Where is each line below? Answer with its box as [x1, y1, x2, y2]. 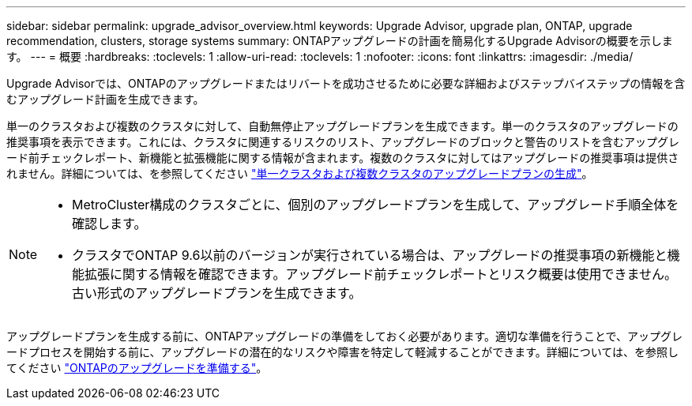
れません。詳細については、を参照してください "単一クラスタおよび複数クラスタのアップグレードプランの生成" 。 [6, 167, 593, 180]
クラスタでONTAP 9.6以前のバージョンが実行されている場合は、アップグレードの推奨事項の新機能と [72, 247, 668, 263]
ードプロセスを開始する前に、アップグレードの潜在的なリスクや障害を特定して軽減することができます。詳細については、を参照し [6, 345, 679, 359]
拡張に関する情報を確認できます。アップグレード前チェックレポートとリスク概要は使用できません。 [85, 266, 677, 282]
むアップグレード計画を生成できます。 [6, 92, 205, 106]
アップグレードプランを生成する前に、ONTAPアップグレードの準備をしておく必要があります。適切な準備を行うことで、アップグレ [6, 329, 683, 343]
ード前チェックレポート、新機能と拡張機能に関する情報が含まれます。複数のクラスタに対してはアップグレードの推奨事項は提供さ [6, 151, 679, 164]
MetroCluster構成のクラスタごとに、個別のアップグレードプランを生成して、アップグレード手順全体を [72, 197, 679, 212]
